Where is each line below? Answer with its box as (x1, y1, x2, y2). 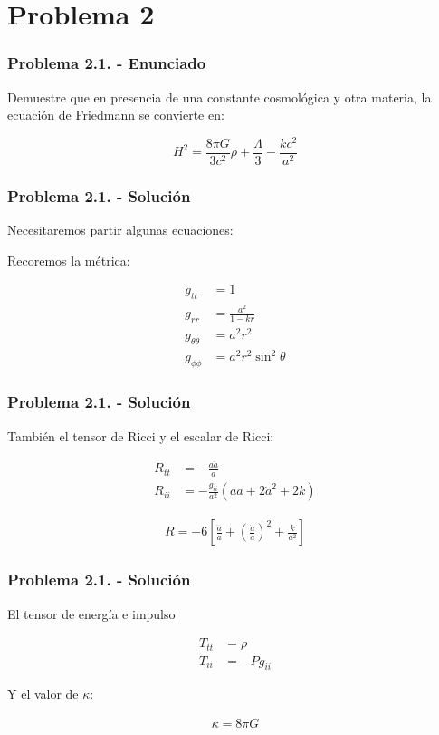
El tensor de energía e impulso (7, 604, 176, 623)
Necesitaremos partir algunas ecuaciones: (7, 220, 234, 239)
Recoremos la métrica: (7, 250, 130, 269)
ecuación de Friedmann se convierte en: (7, 105, 224, 124)
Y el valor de (7, 684, 79, 703)
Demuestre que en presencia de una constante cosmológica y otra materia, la (7, 87, 432, 106)
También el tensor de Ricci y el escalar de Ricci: (7, 426, 274, 445)
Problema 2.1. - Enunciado (7, 52, 206, 74)
